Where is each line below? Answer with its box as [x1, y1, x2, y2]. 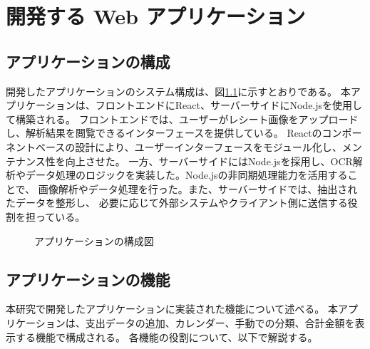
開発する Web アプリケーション [6, 1, 306, 31]
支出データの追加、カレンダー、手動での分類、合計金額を [85, 315, 355, 330]
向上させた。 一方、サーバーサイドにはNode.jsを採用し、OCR [65, 153, 353, 168]
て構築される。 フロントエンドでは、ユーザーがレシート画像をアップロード [6, 111, 359, 126]
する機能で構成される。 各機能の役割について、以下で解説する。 [15, 329, 318, 344]
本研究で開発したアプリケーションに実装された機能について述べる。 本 [6, 301, 338, 316]
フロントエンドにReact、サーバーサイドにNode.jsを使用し [95, 98, 363, 113]
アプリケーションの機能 [6, 268, 170, 290]
